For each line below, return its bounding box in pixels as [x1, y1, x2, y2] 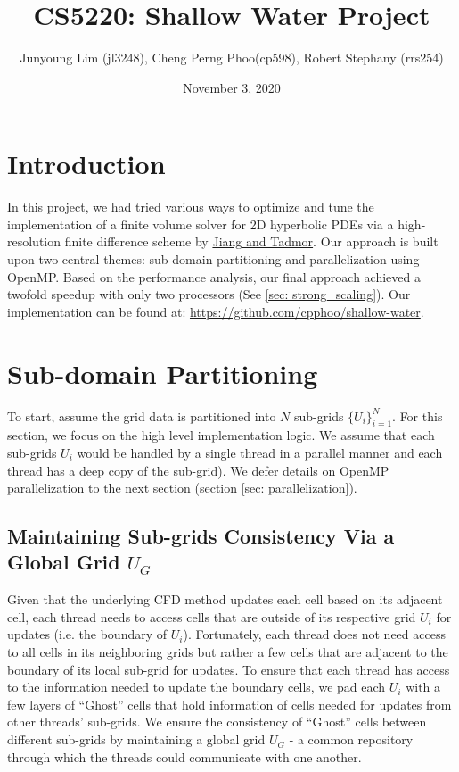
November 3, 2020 [183, 78, 281, 96]
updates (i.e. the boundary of [7, 625, 168, 643]
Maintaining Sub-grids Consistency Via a [7, 522, 395, 550]
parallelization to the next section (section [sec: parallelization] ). [7, 478, 357, 497]
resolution [7, 232, 61, 251]
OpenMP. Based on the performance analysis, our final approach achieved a [7, 267, 421, 286]
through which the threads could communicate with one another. [7, 747, 362, 766]
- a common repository [289, 730, 414, 749]
